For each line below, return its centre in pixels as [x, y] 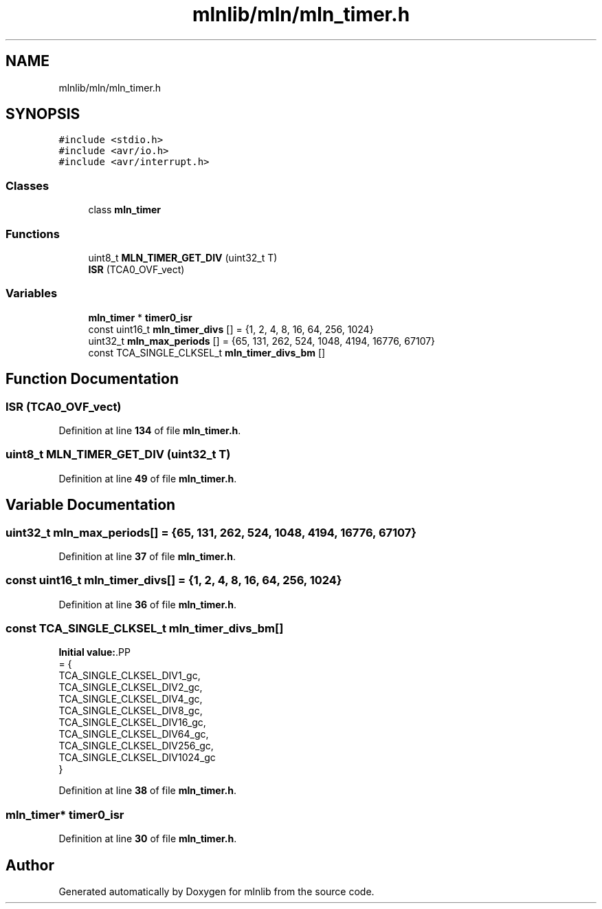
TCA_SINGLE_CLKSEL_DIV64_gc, [134, 734]
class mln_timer [125, 210]
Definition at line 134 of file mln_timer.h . [150, 430]
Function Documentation [92, 379]
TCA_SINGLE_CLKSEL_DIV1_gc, [130, 676]
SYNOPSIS [43, 114]
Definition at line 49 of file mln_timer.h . [148, 478]
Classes [27, 185]
